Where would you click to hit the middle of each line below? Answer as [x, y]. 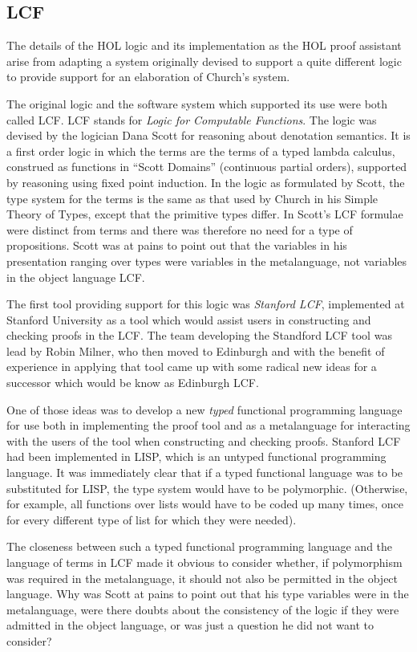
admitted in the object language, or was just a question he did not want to [190, 625]
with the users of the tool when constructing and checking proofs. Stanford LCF [204, 440]
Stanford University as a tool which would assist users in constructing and [189, 319]
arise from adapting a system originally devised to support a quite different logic [204, 61]
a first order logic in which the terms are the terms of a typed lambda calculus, [201, 151]
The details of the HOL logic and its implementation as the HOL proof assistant [204, 45]
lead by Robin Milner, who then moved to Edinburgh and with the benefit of [196, 350]
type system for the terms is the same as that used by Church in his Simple [192, 198]
